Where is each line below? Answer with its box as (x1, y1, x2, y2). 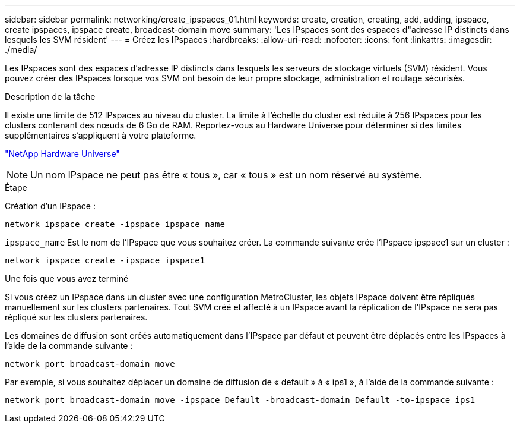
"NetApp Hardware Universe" (5, 149, 120, 159)
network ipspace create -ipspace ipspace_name (5, 219, 225, 229)
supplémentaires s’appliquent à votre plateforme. (5, 130, 196, 140)
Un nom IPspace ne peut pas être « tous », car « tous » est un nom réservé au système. (30, 169, 423, 181)
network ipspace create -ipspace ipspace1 (5, 256, 205, 265)
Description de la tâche (5, 92, 96, 102)
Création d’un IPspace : (5, 201, 96, 211)
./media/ (5, 45, 37, 55)
